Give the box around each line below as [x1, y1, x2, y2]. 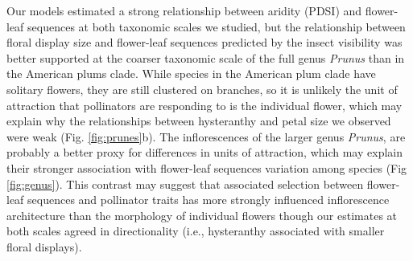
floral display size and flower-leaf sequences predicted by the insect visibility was [6, 34, 403, 51]
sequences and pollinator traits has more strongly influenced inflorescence [27, 191, 390, 208]
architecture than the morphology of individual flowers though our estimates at [6, 206, 398, 223]
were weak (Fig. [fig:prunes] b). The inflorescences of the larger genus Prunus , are [6, 128, 406, 145]
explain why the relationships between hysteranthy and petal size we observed [6, 112, 391, 129]
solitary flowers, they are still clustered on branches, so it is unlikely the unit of [6, 80, 398, 97]
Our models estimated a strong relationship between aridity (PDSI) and [6, 2, 362, 18]
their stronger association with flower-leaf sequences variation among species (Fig [6, 159, 407, 176]
